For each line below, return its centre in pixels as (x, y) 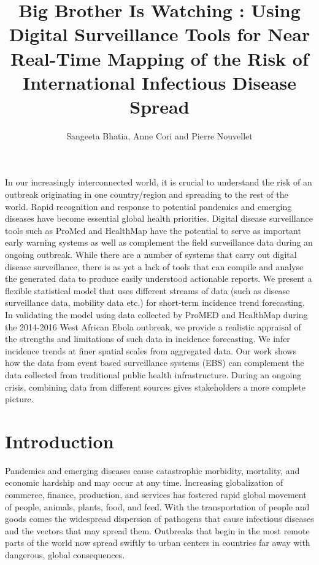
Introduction (60, 441)
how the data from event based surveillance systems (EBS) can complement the (155, 363)
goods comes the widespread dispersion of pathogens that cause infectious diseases (159, 519)
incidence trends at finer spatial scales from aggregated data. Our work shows (151, 350)
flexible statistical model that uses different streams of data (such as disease (148, 290)
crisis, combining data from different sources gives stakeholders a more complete (155, 387)
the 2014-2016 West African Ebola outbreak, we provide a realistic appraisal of (153, 326)
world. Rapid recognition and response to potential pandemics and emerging (148, 206)
